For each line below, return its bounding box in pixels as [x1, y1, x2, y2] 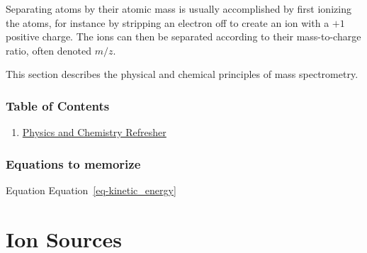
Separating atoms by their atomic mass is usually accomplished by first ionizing [6, 1, 351, 16]
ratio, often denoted [6, 43, 92, 57]
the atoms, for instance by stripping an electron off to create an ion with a [6, 15, 329, 30]
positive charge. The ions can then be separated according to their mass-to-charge [6, 29, 361, 44]
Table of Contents [6, 96, 110, 114]
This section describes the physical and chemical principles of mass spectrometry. [6, 67, 358, 81]
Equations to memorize [6, 154, 141, 172]
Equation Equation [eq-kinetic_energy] [6, 183, 176, 197]
